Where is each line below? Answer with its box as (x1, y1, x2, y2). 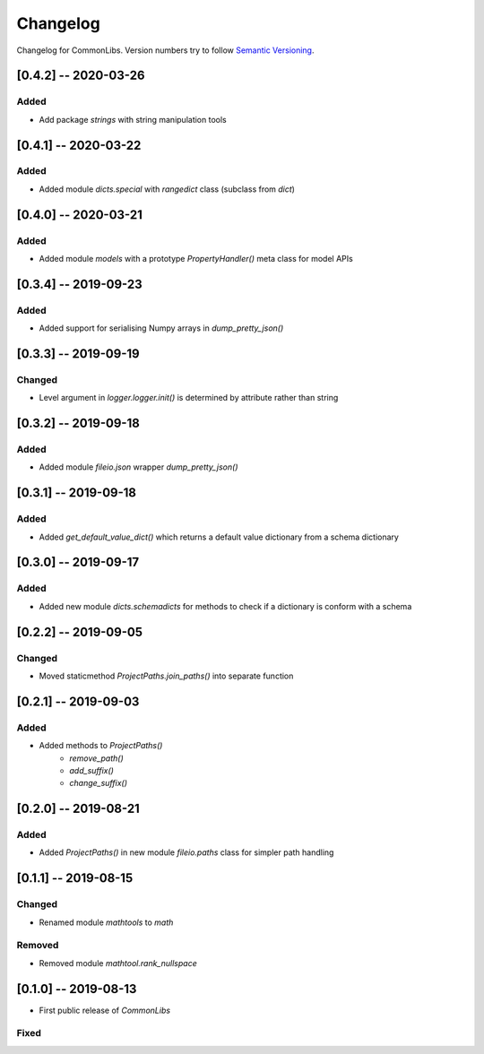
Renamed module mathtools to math (39, 917, 174, 928)
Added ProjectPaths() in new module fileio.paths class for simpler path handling (39, 847, 334, 858)
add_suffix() (69, 765, 114, 775)
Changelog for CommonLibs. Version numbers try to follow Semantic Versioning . (16, 45, 315, 56)
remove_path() (69, 753, 125, 764)
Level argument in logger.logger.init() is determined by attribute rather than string (39, 393, 339, 403)
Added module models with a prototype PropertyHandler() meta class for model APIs (39, 254, 353, 264)
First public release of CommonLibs (39, 1005, 170, 1015)
